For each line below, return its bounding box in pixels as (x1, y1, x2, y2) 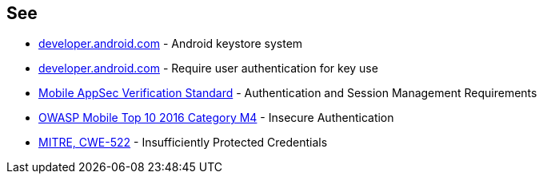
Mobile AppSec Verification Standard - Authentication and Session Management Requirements (38, 86, 537, 100)
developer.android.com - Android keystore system (38, 37, 303, 51)
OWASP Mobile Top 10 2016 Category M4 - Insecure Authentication (38, 111, 394, 125)
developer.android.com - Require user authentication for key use (38, 61, 378, 76)
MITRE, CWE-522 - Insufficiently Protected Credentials (38, 135, 328, 150)
